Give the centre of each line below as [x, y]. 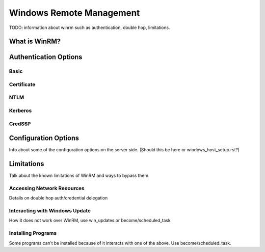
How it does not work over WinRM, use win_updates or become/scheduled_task [90, 221]
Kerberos [20, 111]
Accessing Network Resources [47, 188]
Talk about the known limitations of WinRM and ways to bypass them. [79, 176]
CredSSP [20, 124]
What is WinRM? [35, 42]
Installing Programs [33, 233]
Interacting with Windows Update [50, 211]
